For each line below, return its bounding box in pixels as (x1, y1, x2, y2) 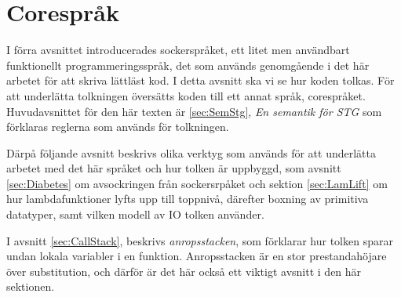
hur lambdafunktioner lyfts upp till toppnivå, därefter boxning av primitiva (6, 190, 369, 207)
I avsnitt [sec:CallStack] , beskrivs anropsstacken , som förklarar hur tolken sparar (6, 232, 393, 248)
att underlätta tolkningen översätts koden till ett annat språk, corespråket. (6, 87, 366, 103)
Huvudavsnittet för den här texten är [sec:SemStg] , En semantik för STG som (6, 103, 382, 119)
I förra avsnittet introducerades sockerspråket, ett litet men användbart (6, 42, 350, 58)
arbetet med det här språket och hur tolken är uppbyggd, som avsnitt (6, 160, 341, 176)
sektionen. (6, 278, 55, 295)
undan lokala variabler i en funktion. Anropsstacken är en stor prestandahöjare (6, 248, 387, 264)
